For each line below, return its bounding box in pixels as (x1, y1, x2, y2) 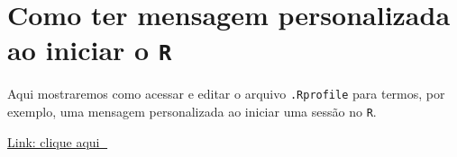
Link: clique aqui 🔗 (7, 132, 108, 151)
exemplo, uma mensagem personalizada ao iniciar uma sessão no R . (7, 102, 377, 121)
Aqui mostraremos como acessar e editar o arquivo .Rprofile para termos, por (7, 84, 445, 103)
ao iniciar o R (7, 31, 172, 68)
